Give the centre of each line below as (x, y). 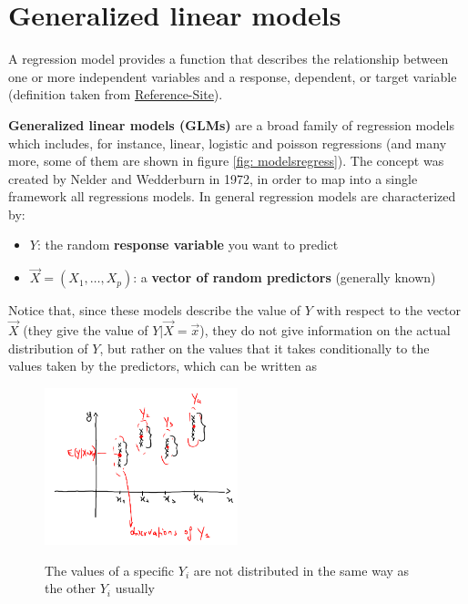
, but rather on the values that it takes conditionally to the (265, 348)
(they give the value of (86, 330)
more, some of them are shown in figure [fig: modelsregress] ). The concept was (226, 161)
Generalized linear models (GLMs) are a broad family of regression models (231, 124)
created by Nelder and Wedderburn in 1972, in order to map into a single (213, 178)
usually (135, 588)
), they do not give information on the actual (325, 330)
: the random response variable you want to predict (188, 245)
